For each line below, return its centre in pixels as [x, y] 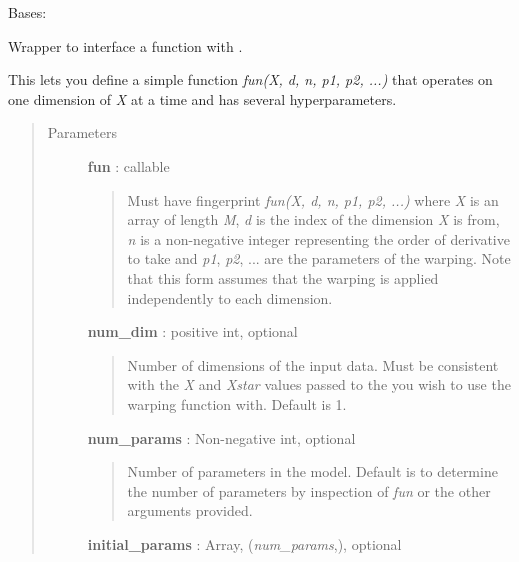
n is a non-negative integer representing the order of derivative [318, 238]
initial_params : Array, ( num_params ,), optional [244, 543]
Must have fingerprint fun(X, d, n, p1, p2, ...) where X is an [313, 199]
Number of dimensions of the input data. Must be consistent [313, 364]
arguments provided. [190, 510]
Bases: [27, 12]
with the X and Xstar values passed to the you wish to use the [319, 384]
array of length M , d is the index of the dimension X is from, [313, 219]
